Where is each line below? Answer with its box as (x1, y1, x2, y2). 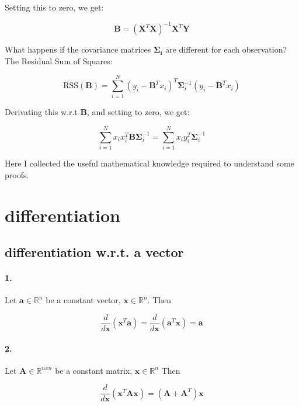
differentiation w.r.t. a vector (5, 243, 184, 261)
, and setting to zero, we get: (86, 106, 190, 118)
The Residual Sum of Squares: (5, 54, 113, 67)
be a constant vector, (46, 294, 121, 306)
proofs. (5, 168, 29, 181)
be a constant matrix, (55, 364, 133, 376)
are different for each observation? (165, 43, 287, 55)
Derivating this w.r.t (5, 106, 78, 118)
